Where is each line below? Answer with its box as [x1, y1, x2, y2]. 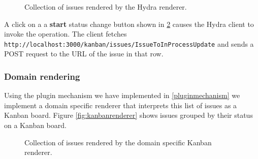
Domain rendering [4, 70, 80, 82]
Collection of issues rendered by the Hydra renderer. [24, 2, 187, 12]
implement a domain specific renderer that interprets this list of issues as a [4, 100, 237, 110]
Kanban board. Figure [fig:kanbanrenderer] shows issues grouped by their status [4, 110, 253, 120]
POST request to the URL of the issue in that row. [4, 48, 164, 59]
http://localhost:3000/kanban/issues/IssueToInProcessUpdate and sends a [4, 38, 254, 49]
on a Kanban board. [4, 120, 67, 131]
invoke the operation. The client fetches [4, 28, 127, 39]
